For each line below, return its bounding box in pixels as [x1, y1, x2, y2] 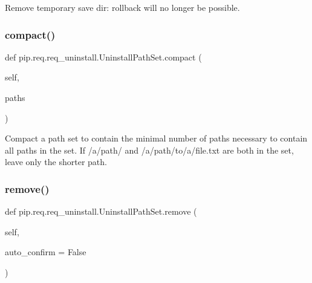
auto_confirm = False [5, 246, 86, 258]
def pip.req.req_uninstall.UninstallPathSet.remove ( [5, 205, 197, 218]
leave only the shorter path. [5, 155, 107, 168]
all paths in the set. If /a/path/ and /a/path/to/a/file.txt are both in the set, [5, 143, 294, 156]
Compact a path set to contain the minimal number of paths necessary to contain [5, 132, 308, 145]
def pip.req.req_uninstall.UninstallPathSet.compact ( [5, 50, 202, 63]
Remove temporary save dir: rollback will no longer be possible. [5, 1, 240, 13]
